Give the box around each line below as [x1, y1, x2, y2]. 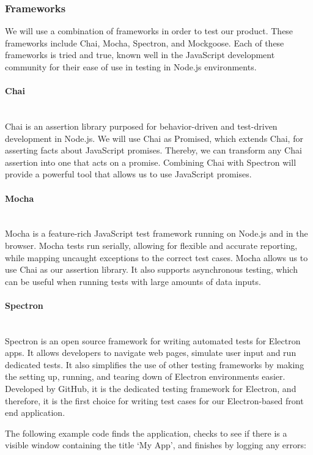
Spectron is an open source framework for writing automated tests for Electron [5, 334, 301, 347]
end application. [5, 406, 65, 419]
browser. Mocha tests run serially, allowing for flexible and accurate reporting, [5, 239, 298, 251]
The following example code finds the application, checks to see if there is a [5, 426, 287, 439]
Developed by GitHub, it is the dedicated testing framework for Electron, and [5, 382, 296, 395]
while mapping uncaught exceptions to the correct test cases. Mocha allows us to [5, 251, 308, 264]
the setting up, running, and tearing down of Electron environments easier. [5, 370, 285, 383]
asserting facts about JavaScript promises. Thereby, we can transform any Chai [5, 144, 302, 157]
